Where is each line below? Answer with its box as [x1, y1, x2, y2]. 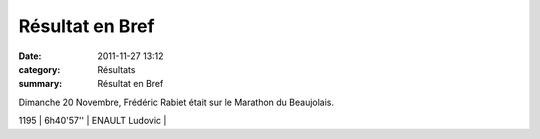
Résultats [97, 63, 136, 75]
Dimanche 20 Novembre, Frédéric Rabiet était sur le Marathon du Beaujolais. [18, 96, 335, 108]
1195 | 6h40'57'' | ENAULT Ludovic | [18, 115, 167, 127]
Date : [18, 50, 42, 62]
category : [18, 63, 61, 75]
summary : [18, 78, 63, 90]
